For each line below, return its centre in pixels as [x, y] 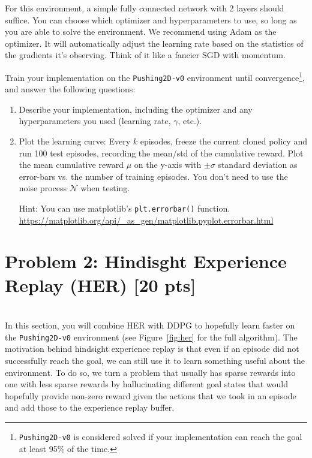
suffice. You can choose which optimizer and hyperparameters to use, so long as [151, 19]
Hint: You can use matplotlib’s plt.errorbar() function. [124, 208]
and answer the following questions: [70, 89]
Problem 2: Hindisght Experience [146, 261]
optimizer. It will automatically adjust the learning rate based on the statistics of [154, 43]
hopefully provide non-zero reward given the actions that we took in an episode [151, 395]
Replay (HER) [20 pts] [100, 284]
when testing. [105, 188]
